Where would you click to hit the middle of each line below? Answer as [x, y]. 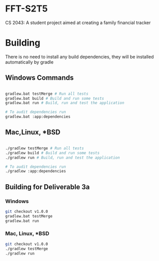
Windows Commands [39, 78]
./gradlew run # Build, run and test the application [63, 158]
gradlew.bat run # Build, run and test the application [65, 103]
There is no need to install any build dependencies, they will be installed [79, 57]
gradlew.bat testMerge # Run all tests [47, 94]
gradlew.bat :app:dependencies [38, 117]
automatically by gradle [29, 62]
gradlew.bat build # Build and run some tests [55, 98]
